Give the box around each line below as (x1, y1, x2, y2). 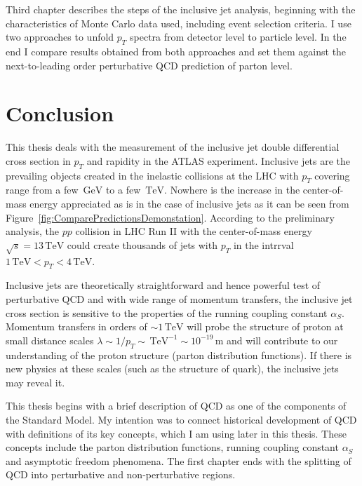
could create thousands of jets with (67, 237, 217, 252)
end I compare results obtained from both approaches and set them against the (6, 43, 347, 58)
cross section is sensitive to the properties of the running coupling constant (6, 305, 328, 320)
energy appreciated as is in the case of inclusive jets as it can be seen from (29, 196, 349, 211)
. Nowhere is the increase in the (164, 182, 300, 197)
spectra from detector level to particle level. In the (130, 29, 347, 44)
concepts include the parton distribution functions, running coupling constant (6, 440, 339, 454)
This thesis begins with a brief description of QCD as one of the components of (6, 398, 347, 413)
